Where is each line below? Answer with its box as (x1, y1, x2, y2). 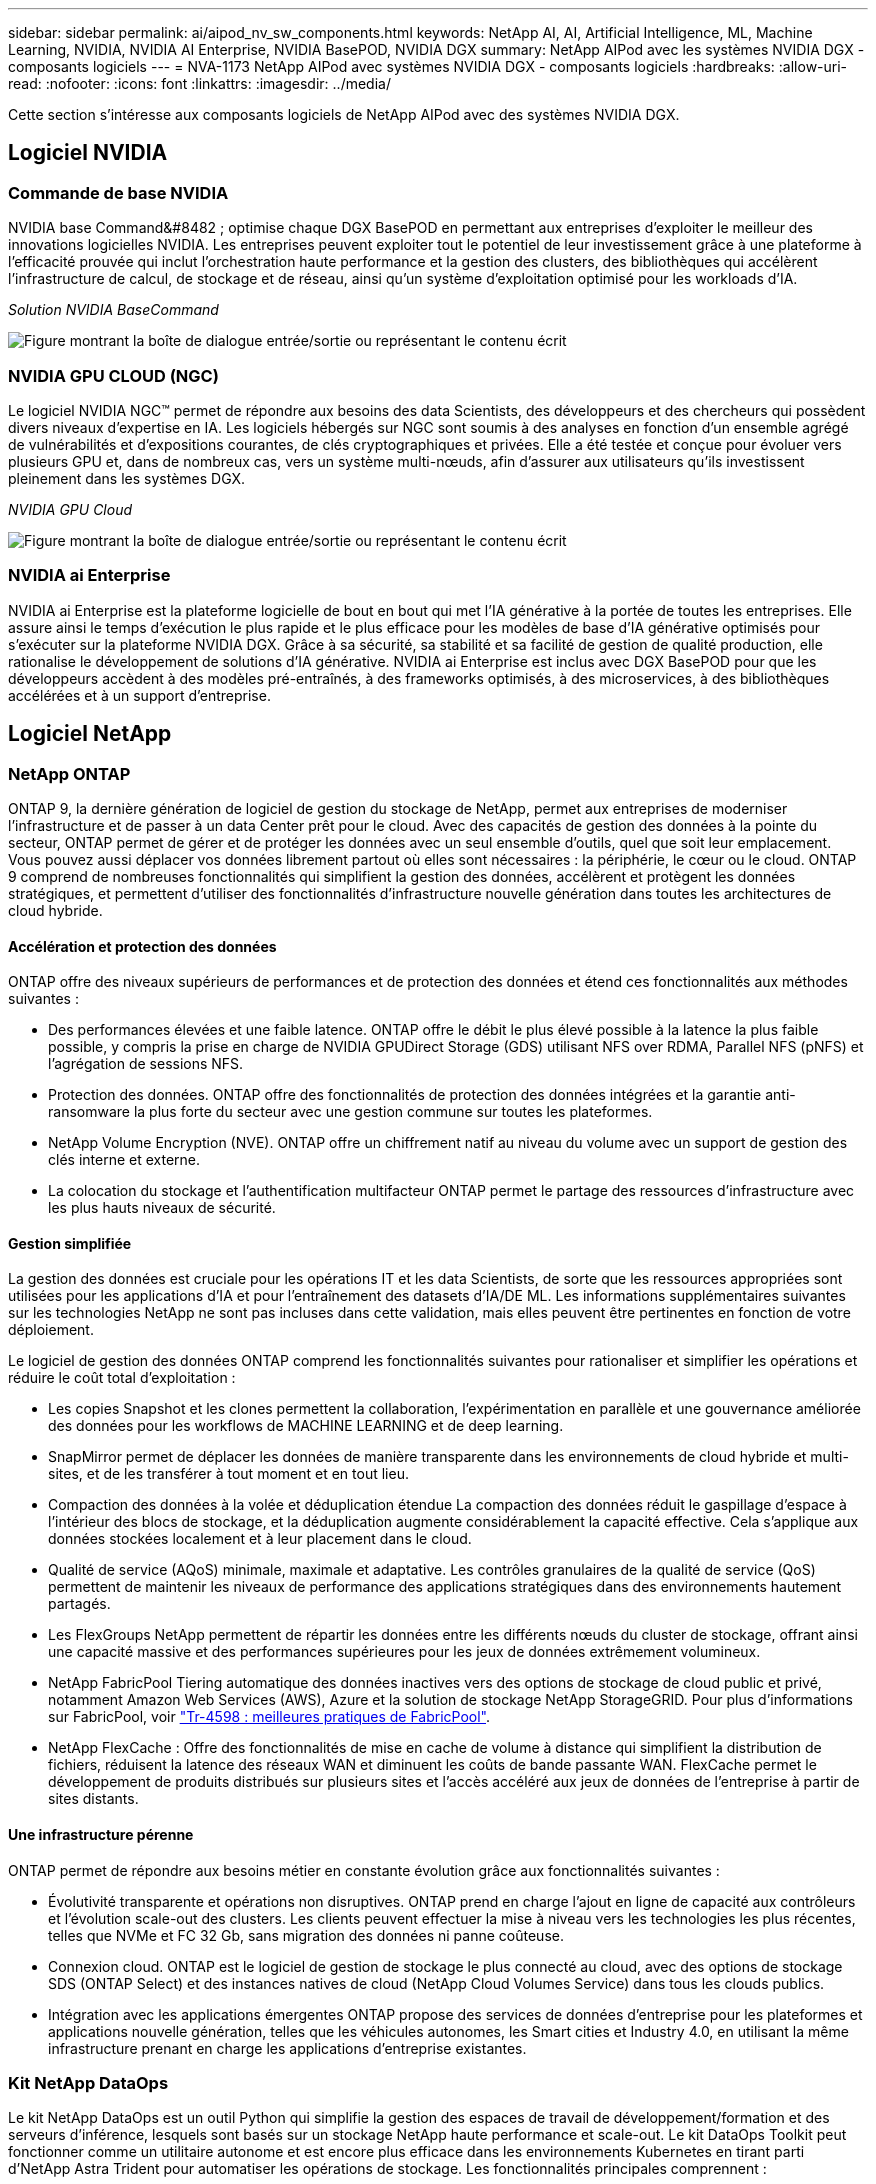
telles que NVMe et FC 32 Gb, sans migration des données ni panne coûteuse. (48, 1926, 564, 1944)
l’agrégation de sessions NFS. (48, 1055, 244, 1073)
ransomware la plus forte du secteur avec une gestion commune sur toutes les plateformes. (48, 1103, 653, 1121)
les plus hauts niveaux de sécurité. (48, 1199, 276, 1217)
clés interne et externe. (48, 1151, 201, 1169)
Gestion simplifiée (8, 1234, 132, 1252)
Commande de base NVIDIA (8, 182, 229, 203)
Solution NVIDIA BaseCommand (8, 301, 219, 319)
